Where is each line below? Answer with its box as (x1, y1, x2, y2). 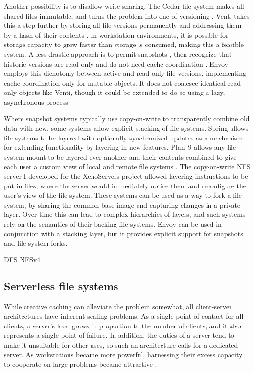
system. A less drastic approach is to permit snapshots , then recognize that (4, 48, 232, 59)
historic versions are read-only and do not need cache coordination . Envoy (4, 58, 228, 69)
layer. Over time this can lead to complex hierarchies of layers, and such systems (4, 209, 246, 219)
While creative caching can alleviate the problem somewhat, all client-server (4, 301, 232, 311)
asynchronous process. (4, 96, 70, 107)
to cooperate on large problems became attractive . (4, 359, 157, 369)
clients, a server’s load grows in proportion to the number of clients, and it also (4, 320, 241, 330)
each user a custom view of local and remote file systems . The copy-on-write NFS (4, 161, 251, 171)
